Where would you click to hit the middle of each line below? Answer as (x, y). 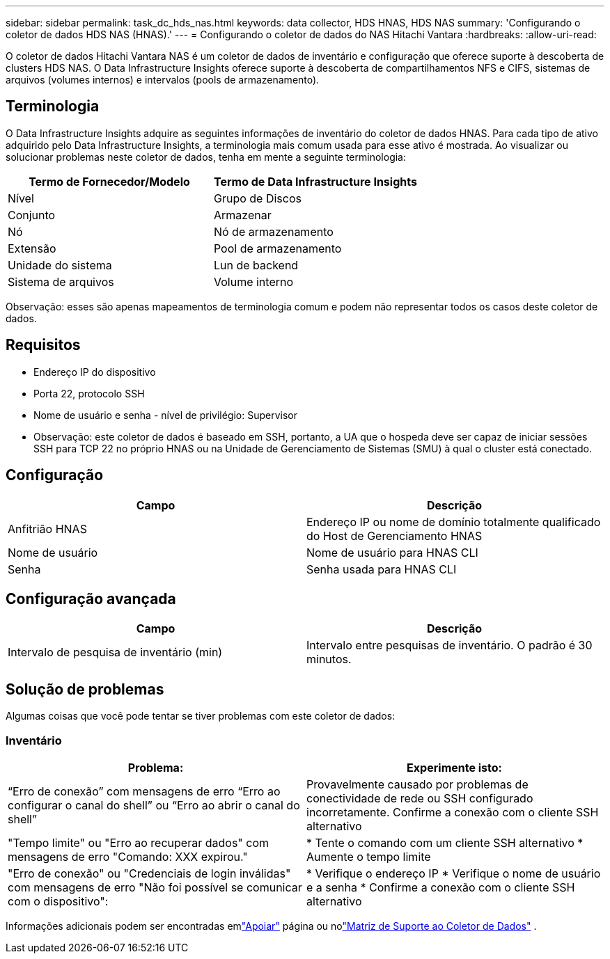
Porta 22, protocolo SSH (89, 393)
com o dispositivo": (58, 901)
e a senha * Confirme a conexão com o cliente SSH (441, 887)
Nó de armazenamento (273, 231)
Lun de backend (256, 265)
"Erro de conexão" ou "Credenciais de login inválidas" (149, 873)
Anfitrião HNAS (47, 529)
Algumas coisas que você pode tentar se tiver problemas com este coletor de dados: (201, 716)
